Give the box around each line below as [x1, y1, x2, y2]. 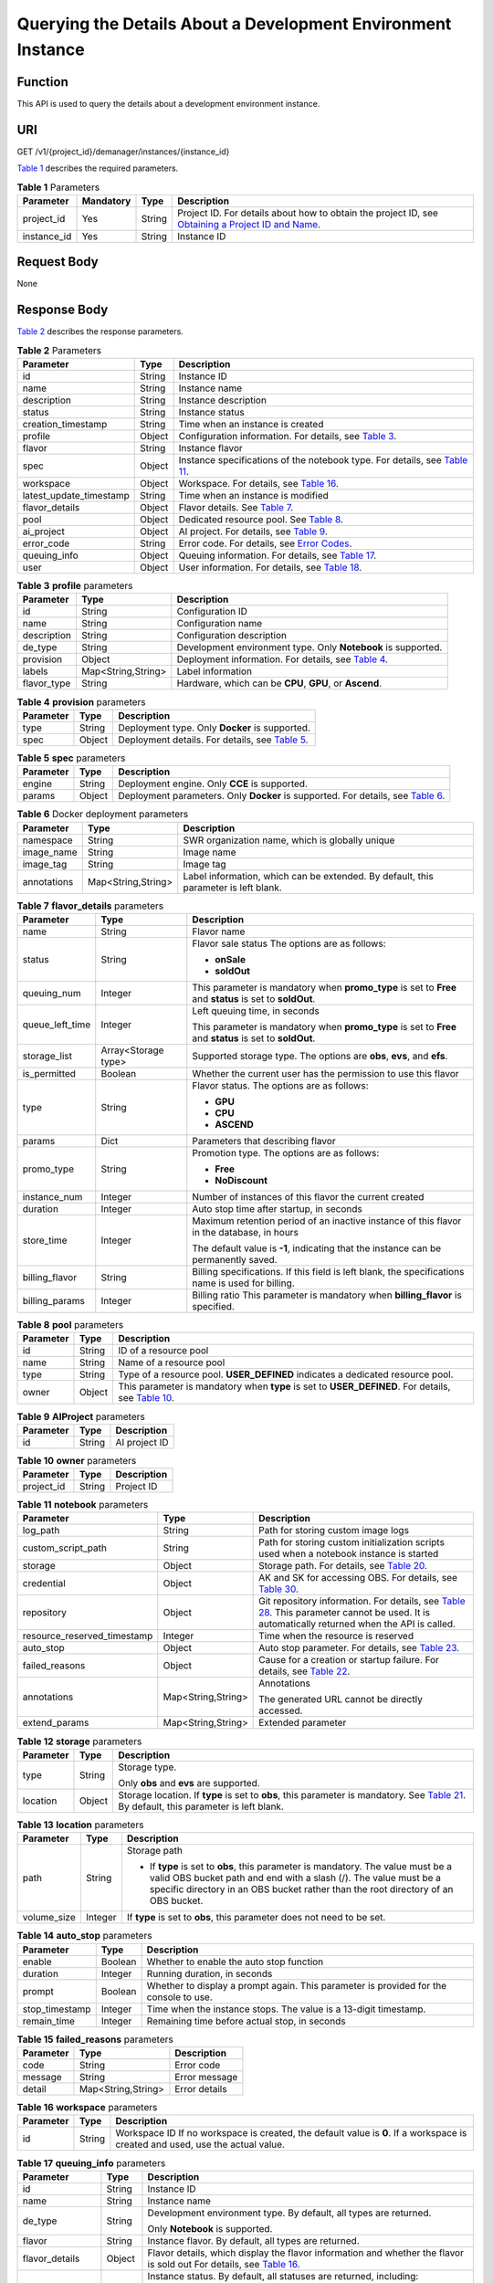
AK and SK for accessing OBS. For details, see [258, 1572, 458, 1584]
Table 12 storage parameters [16, 1735, 142, 1748]
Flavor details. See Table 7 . [178, 501, 294, 514]
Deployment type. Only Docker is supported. [118, 721, 310, 734]
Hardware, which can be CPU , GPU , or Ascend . [176, 677, 383, 689]
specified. [192, 1299, 235, 1312]
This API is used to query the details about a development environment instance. [16, 98, 320, 109]
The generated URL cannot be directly [258, 1693, 424, 1706]
